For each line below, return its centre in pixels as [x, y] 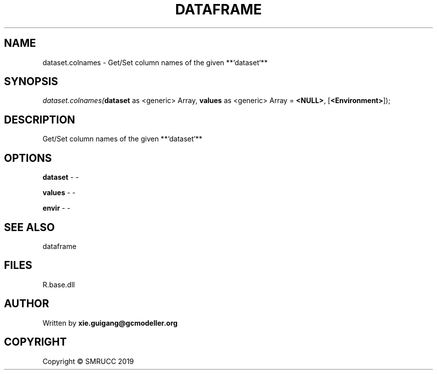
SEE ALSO [29, 227]
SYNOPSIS [31, 82]
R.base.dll [59, 284]
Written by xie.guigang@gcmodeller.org [110, 323]
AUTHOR [27, 304]
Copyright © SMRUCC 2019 [88, 361]
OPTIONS [28, 158]
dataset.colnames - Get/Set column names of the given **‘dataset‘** [155, 62]
